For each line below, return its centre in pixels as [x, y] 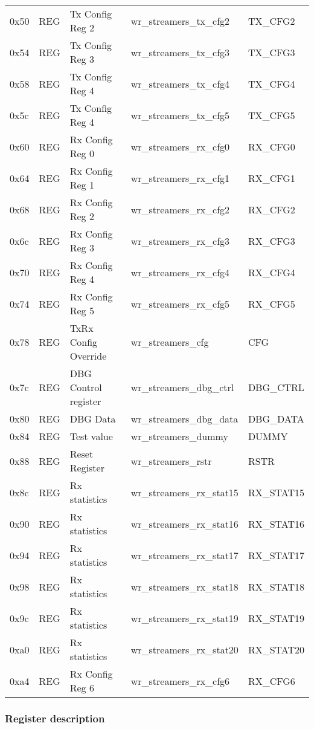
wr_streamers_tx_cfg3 [180, 52]
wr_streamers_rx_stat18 [184, 586]
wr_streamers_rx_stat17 [184, 555]
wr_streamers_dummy [179, 436]
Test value [91, 436]
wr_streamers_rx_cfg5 [180, 303]
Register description [55, 718]
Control [86, 387]
